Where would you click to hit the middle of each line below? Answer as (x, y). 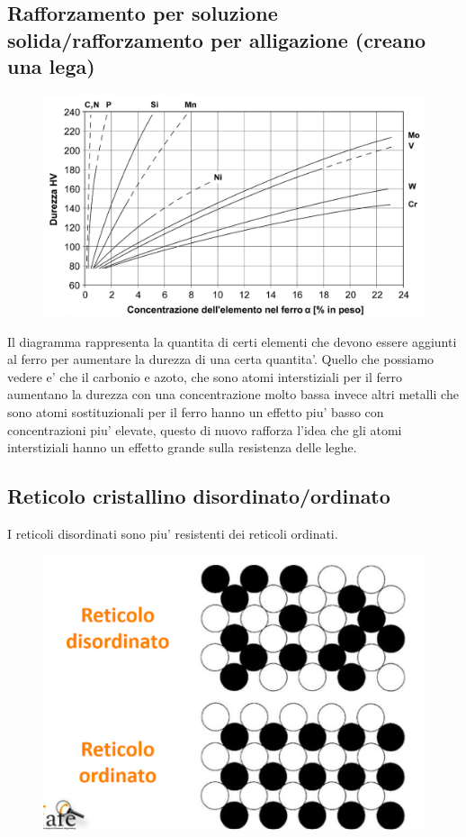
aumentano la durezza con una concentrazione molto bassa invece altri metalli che (233, 394)
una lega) (51, 66)
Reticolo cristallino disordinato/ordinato (199, 496)
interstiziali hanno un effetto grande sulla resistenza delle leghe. (182, 447)
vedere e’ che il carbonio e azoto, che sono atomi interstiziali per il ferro (205, 376)
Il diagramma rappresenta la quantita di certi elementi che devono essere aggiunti (232, 341)
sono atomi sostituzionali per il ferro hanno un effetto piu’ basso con (196, 412)
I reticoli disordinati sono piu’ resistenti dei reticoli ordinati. (173, 534)
